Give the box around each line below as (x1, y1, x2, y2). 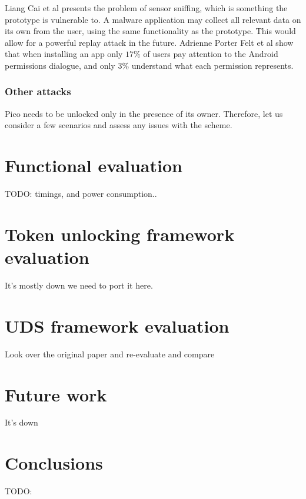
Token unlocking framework (5, 222, 235, 246)
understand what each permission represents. (131, 59, 294, 71)
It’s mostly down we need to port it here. (5, 279, 153, 291)
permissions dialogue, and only (5, 59, 115, 71)
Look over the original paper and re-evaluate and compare (5, 347, 215, 360)
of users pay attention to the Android (143, 48, 278, 60)
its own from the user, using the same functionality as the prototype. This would (5, 25, 296, 37)
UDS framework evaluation (5, 313, 229, 337)
